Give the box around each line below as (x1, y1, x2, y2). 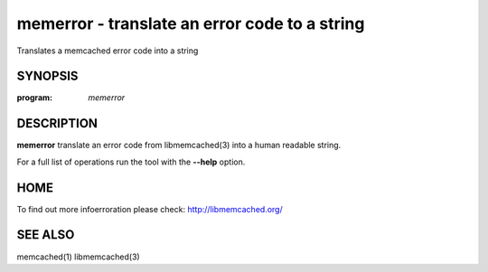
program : (16, 92, 53, 103)
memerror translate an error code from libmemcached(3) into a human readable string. (16, 140, 342, 151)
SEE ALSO (16, 227, 75, 243)
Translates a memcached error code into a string (16, 45, 199, 56)
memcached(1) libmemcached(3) (16, 251, 140, 262)
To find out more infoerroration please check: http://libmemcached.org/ (16, 203, 284, 214)
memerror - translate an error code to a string (16, 14, 365, 33)
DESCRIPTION (16, 116, 99, 131)
